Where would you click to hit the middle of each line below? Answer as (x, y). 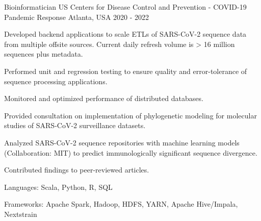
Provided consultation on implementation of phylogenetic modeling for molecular (130, 115)
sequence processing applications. (56, 81)
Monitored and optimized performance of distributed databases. (104, 98)
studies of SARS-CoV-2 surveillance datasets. (75, 125)
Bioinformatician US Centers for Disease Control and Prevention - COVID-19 (125, 7)
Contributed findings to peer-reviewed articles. (77, 170)
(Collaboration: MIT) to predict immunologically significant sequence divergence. (131, 152)
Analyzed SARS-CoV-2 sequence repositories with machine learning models (122, 142)
